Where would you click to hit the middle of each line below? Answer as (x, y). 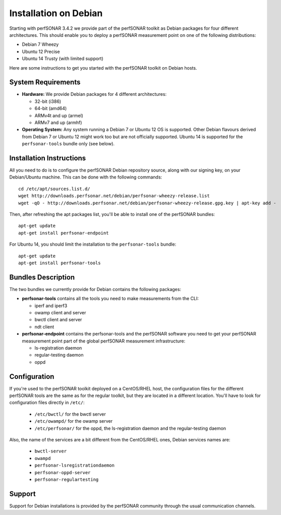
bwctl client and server (58, 320)
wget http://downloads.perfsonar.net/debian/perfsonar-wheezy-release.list (114, 196)
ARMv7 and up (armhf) (58, 122)
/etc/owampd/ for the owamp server (74, 421)
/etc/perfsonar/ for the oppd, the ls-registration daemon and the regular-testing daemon (130, 428)
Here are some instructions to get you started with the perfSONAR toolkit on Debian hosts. (103, 68)
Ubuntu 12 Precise (41, 51)
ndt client (44, 327)
